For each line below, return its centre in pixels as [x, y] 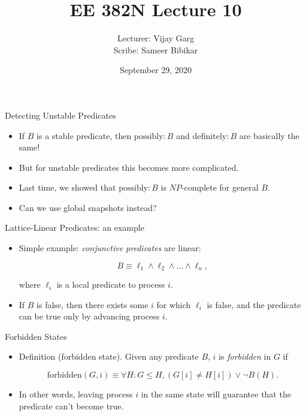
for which [174, 304]
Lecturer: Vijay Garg [156, 38]
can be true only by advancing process [89, 316]
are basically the [269, 135]
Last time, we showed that [67, 187]
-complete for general [220, 187]
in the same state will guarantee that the [216, 394]
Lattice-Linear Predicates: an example [75, 227]
